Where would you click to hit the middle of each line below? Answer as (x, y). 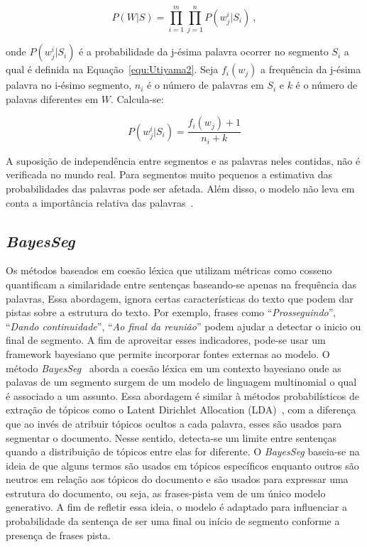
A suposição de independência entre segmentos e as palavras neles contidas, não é (183, 160)
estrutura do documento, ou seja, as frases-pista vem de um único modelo (166, 493)
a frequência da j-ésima (311, 69)
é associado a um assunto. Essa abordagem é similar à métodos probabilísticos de (183, 395)
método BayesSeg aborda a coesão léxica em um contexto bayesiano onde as (174, 368)
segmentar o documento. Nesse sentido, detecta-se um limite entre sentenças (171, 437)
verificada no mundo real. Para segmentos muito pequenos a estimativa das (169, 174)
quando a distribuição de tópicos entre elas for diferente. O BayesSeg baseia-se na (183, 451)
